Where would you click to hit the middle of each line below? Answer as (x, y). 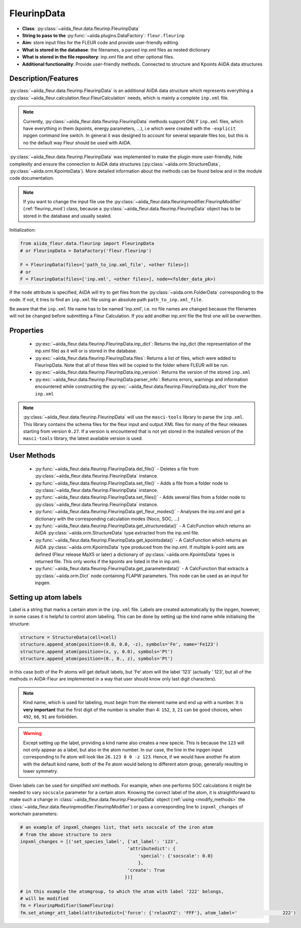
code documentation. (32, 178)
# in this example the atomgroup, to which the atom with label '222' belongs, (122, 891)
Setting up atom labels (46, 597)
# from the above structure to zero (66, 834)
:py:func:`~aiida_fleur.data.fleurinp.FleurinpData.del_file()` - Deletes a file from (117, 469)
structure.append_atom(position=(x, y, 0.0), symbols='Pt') (97, 651)
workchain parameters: (34, 814)
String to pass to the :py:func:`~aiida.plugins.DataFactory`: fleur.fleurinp (103, 35)
